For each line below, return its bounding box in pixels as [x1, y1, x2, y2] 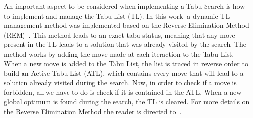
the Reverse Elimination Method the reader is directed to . [4, 106, 182, 116]
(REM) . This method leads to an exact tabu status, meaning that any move [4, 29, 235, 39]
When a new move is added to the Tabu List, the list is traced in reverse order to [4, 58, 248, 68]
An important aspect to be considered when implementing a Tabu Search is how [4, 1, 245, 11]
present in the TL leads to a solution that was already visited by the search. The [4, 39, 247, 49]
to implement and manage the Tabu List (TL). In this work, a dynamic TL [4, 10, 230, 20]
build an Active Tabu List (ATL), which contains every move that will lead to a [4, 68, 244, 78]
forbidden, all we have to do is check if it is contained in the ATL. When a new [4, 87, 242, 97]
